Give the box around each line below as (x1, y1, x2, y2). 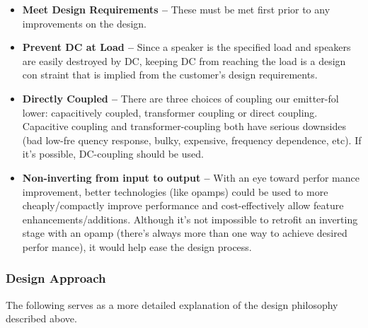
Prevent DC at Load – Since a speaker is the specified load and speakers (22, 40, 351, 54)
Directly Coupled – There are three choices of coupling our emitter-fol (22, 90, 339, 105)
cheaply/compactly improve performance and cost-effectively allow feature (22, 198, 344, 213)
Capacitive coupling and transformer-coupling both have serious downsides (22, 119, 346, 134)
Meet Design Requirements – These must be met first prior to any (22, 2, 330, 16)
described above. (6, 311, 77, 326)
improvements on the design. (22, 16, 146, 30)
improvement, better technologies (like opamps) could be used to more (22, 184, 328, 199)
